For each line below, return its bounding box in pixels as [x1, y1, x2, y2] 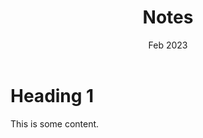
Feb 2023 [148, 39, 188, 51]
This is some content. [10, 117, 100, 130]
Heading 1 [10, 84, 95, 107]
